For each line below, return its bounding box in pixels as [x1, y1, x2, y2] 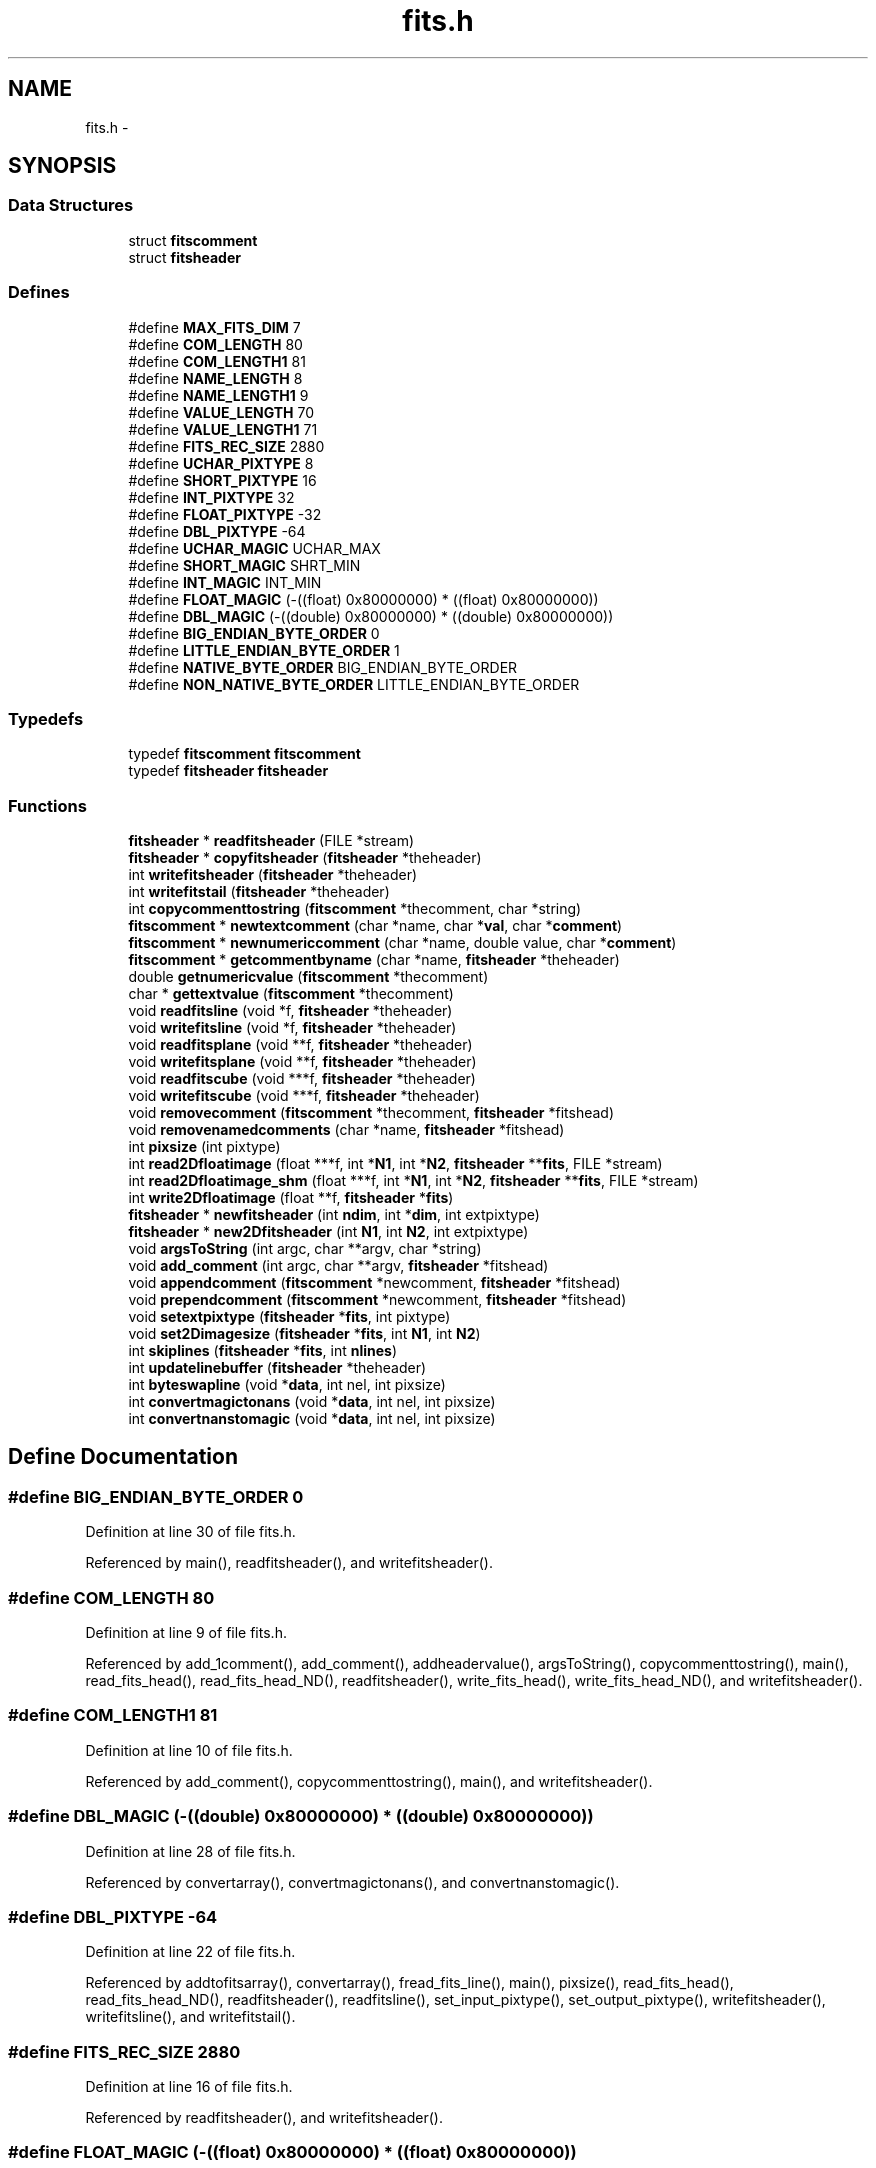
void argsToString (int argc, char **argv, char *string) [128, 1240, 482, 1258]
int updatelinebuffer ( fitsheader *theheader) [128, 1359, 427, 1377]
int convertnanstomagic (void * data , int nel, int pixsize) [128, 1410, 496, 1428]
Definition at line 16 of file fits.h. [85, 2078, 293, 2096]
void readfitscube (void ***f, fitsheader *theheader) [128, 1070, 476, 1088]
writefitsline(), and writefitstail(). [85, 2008, 296, 2026]
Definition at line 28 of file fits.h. [85, 1842, 296, 1860]
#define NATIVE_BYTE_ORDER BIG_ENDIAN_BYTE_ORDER [128, 658, 518, 676]
